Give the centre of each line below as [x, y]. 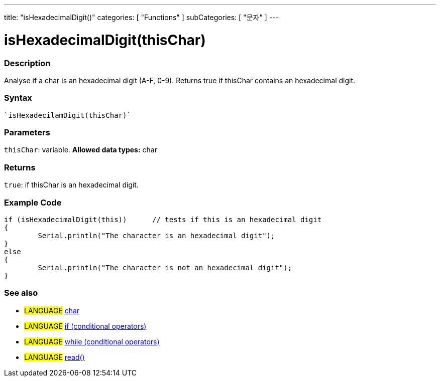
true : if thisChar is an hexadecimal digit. [71, 185]
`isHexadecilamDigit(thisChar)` [68, 115]
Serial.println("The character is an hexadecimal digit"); [156, 235]
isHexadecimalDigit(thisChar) [105, 40]
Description [27, 63]
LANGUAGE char [52, 310]
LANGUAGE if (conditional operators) [85, 326]
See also [21, 293]
